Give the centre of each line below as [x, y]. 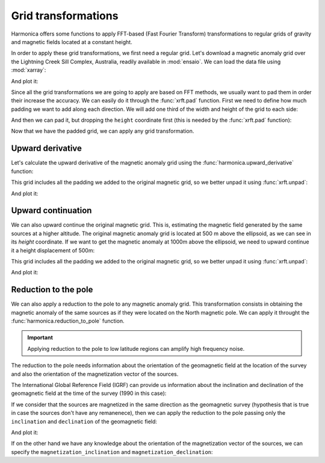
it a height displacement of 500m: [53, 250]
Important [40, 338]
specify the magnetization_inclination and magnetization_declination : [112, 452]
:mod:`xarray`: [29, 70]
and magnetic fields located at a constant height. [72, 42]
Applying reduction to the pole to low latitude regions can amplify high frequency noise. [136, 348]
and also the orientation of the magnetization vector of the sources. [95, 374]
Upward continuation [51, 211]
